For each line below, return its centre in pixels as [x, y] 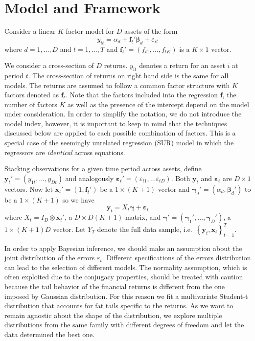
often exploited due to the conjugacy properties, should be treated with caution [124, 277]
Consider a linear [30, 31]
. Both [181, 178]
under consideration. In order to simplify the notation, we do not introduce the [123, 114]
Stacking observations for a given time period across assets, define [103, 169]
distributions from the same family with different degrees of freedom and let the [124, 325]
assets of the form [151, 31]
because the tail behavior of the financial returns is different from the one [115, 286]
